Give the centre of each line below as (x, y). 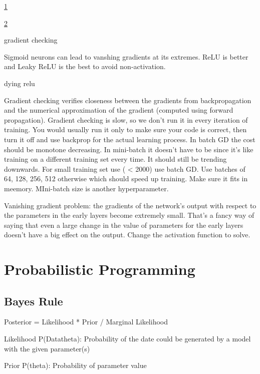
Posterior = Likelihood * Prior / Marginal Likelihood (86, 322)
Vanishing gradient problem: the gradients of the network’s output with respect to (130, 205)
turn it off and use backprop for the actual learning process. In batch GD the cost (130, 139)
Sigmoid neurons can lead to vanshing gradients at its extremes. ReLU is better (126, 56)
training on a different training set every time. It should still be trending (115, 159)
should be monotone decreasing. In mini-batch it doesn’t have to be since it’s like (129, 149)
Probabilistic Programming (100, 269)
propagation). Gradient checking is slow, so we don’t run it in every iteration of (126, 119)
